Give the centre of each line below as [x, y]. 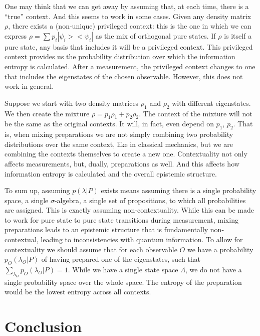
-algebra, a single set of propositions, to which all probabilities [150, 200]
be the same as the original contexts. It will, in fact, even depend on [109, 124]
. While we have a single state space [123, 270]
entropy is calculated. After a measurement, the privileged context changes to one [130, 66]
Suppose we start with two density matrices [72, 103]
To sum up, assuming [37, 190]
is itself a [238, 35]
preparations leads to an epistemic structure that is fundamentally [106, 229]
